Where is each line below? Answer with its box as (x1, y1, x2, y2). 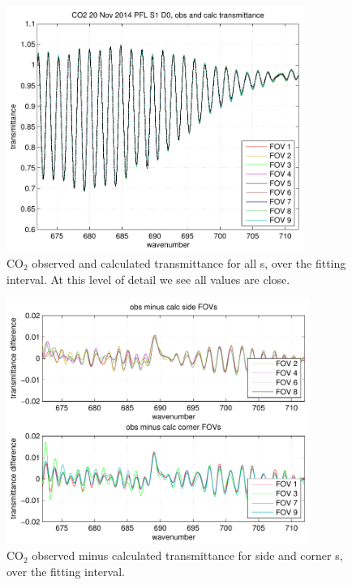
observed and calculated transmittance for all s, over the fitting (32, 254, 346, 271)
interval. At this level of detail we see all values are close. (6, 270, 290, 287)
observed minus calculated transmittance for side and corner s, (32, 547, 343, 564)
